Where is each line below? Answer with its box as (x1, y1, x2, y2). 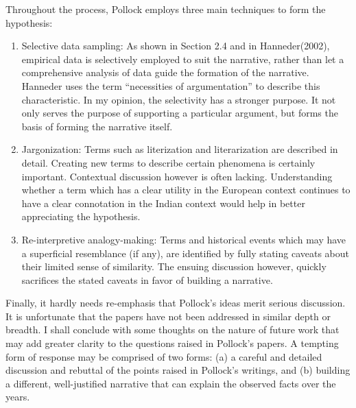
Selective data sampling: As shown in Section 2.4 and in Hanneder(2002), (21, 38, 330, 53)
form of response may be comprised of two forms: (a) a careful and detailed (5, 349, 322, 363)
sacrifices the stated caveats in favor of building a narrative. (21, 272, 273, 287)
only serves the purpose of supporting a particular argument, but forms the (21, 106, 338, 120)
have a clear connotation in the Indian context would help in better (21, 195, 305, 210)
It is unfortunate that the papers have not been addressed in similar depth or (5, 309, 331, 323)
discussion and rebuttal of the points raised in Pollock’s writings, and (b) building (5, 363, 351, 377)
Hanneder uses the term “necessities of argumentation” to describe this (21, 78, 320, 93)
